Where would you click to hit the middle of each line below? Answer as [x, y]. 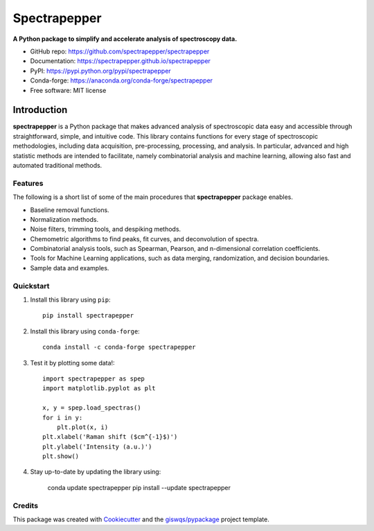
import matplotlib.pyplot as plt [99, 389]
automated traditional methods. [57, 165]
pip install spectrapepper [88, 316]
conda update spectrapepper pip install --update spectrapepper [139, 487]
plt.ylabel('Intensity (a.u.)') [97, 446]
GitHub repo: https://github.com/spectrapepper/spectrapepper [120, 51]
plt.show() [61, 456]
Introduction [40, 110]
